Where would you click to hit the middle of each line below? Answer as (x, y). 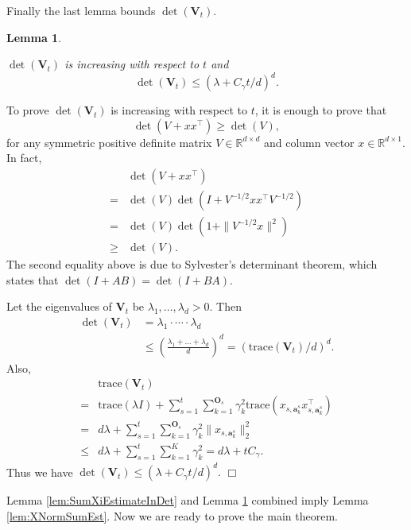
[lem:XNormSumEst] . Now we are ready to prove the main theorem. (172, 515)
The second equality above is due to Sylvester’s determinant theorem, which (192, 264)
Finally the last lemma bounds (81, 10)
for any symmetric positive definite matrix (109, 142)
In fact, (24, 158)
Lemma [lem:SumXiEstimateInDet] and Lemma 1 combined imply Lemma (188, 500)
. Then (225, 306)
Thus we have (40, 472)
